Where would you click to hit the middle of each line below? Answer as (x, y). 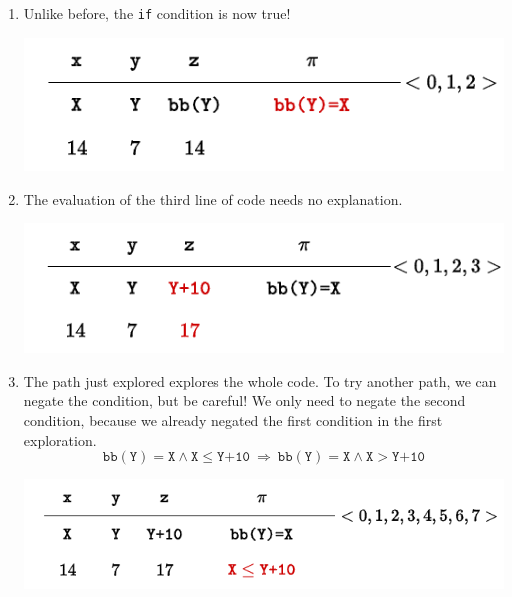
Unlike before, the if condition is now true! (157, 13)
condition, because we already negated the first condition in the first (233, 419)
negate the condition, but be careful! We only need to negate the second (244, 400)
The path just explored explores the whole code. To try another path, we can (260, 380)
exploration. (60, 439)
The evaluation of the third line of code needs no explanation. (213, 198)
